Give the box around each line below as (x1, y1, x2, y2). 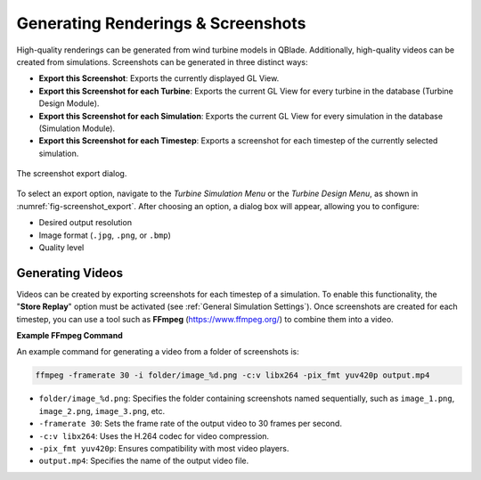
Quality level (38, 242, 85, 253)
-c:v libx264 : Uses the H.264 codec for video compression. (38, 430, 270, 441)
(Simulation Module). (38, 123, 116, 134)
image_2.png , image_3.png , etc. (38, 405, 166, 416)
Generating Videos (16, 265, 124, 281)
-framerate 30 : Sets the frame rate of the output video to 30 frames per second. (38, 419, 343, 429)
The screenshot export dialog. (16, 168, 127, 179)
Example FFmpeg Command (16, 330, 124, 341)
